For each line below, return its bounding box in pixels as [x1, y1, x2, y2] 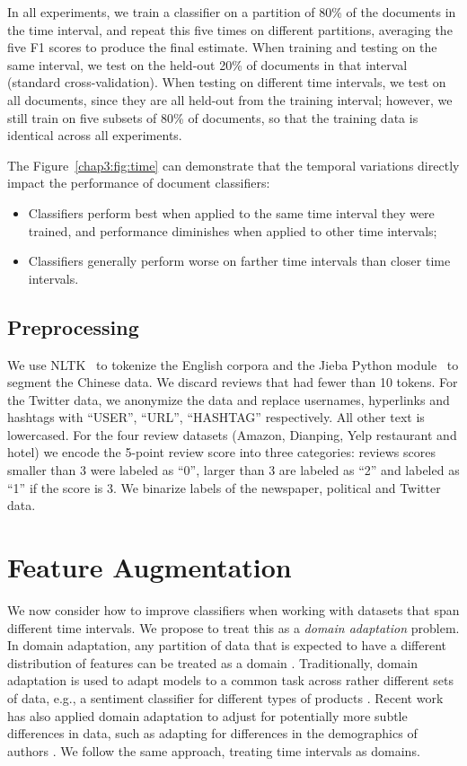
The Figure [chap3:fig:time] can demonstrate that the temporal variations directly [7, 155, 460, 174]
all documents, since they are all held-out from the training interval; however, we [7, 90, 453, 109]
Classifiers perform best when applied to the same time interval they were [28, 203, 435, 222]
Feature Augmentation [7, 549, 292, 586]
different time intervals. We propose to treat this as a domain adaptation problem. [7, 618, 460, 637]
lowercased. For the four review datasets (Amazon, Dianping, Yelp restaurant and [7, 425, 457, 444]
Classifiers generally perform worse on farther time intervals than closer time [28, 251, 451, 270]
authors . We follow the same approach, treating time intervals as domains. [7, 741, 420, 760]
